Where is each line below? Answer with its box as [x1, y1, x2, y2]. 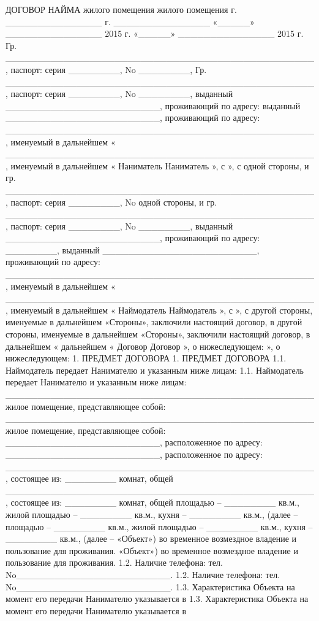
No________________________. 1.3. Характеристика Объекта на [6, 580, 295, 593]
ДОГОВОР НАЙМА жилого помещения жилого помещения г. [6, 3, 237, 15]
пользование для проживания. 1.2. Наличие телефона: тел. [6, 556, 223, 569]
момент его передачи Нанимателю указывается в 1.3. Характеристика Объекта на [6, 592, 309, 605]
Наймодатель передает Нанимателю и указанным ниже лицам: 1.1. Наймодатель [6, 363, 304, 376]
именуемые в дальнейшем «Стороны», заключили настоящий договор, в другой [6, 315, 302, 328]
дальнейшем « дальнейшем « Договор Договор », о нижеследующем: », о [6, 339, 280, 352]
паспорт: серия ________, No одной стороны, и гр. [10, 195, 217, 208]
